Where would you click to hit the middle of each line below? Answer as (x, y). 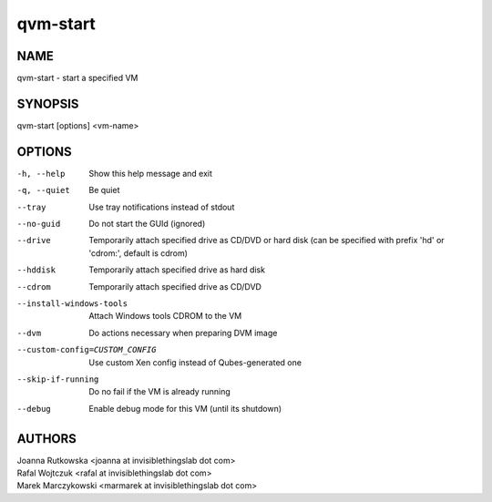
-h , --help (41, 174)
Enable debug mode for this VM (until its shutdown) (185, 408)
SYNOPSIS (48, 103)
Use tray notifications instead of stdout (162, 207)
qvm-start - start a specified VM (77, 78)
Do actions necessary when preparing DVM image (183, 333)
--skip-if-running (58, 379)
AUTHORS (47, 439)
